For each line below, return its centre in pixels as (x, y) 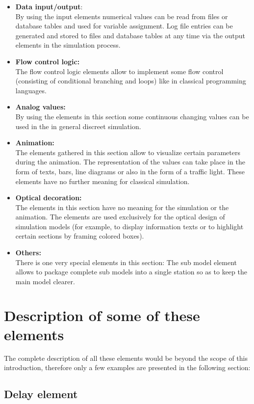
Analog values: (40, 107)
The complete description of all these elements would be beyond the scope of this (126, 358)
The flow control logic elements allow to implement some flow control (119, 71)
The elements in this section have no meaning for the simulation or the (122, 207)
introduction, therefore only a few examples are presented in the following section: (127, 367)
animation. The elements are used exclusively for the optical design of (120, 217)
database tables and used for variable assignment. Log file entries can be (124, 26)
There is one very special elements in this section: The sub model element (126, 262)
